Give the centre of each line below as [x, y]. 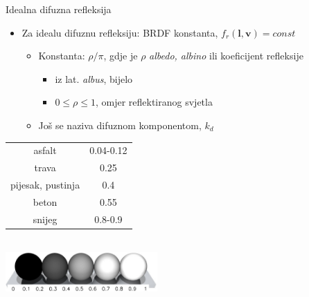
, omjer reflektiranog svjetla [154, 102]
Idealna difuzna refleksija [59, 9]
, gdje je [121, 56]
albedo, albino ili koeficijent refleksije [226, 56]
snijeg [45, 219]
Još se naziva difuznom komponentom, [120, 125]
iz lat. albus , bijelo [94, 78]
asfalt [45, 150]
